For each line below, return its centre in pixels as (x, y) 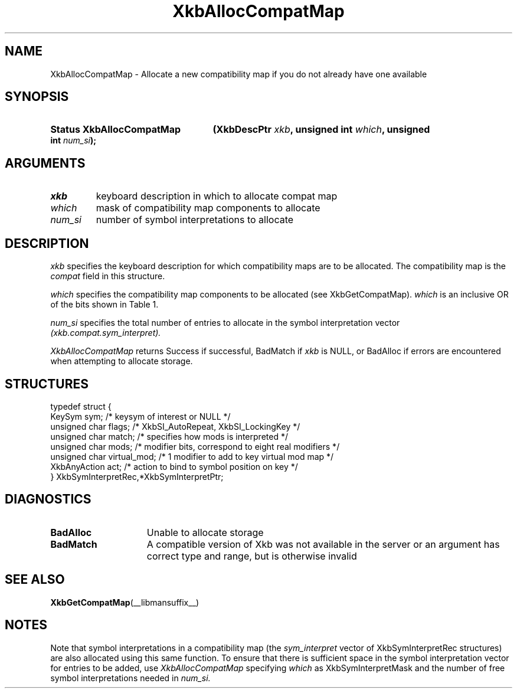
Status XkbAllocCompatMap (116, 130)
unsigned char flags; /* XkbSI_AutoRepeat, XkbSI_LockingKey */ (175, 426)
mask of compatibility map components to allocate (208, 208)
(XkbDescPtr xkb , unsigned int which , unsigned (321, 130)
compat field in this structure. (108, 276)
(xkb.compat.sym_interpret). (106, 333)
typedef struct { (81, 406)
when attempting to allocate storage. (122, 361)
